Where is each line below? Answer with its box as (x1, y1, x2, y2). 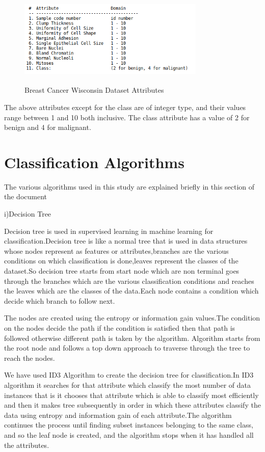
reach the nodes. (4, 352, 55, 363)
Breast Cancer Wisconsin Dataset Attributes (24, 85, 164, 95)
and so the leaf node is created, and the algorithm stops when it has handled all (4, 429, 254, 440)
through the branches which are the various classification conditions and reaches (4, 275, 254, 286)
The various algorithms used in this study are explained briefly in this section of (4, 181, 255, 192)
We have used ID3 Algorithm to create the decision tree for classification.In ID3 (4, 369, 254, 380)
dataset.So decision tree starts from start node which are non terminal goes (4, 265, 240, 276)
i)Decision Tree (4, 208, 51, 219)
